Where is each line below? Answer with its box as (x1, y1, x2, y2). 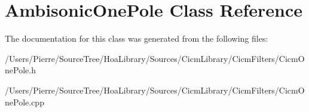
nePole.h (5, 64, 36, 76)
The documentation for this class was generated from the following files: (5, 32, 268, 45)
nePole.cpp (5, 95, 44, 108)
